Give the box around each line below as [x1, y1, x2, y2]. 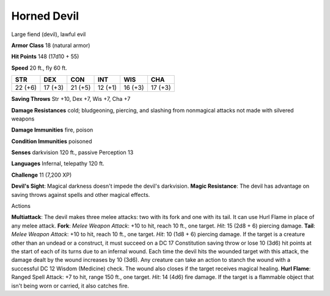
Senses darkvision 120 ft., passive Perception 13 [11, 149, 134, 156]
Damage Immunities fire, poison [11, 126, 94, 134]
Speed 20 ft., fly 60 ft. [11, 64, 67, 72]
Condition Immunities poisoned [11, 138, 92, 145]
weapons [11, 115, 35, 122]
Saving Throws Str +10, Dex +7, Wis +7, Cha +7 [11, 95, 131, 103]
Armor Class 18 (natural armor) [11, 42, 90, 49]
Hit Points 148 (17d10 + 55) [11, 53, 79, 61]
